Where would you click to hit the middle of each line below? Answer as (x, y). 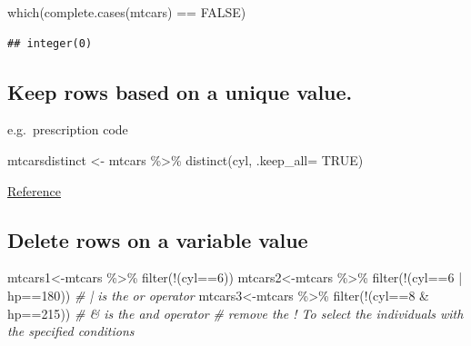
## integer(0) (50, 43)
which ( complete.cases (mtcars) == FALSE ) (127, 12)
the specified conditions (71, 331)
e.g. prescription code (68, 129)
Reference (34, 190)
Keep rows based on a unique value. (180, 91)
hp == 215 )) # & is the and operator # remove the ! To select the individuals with (235, 313)
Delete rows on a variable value (158, 239)
